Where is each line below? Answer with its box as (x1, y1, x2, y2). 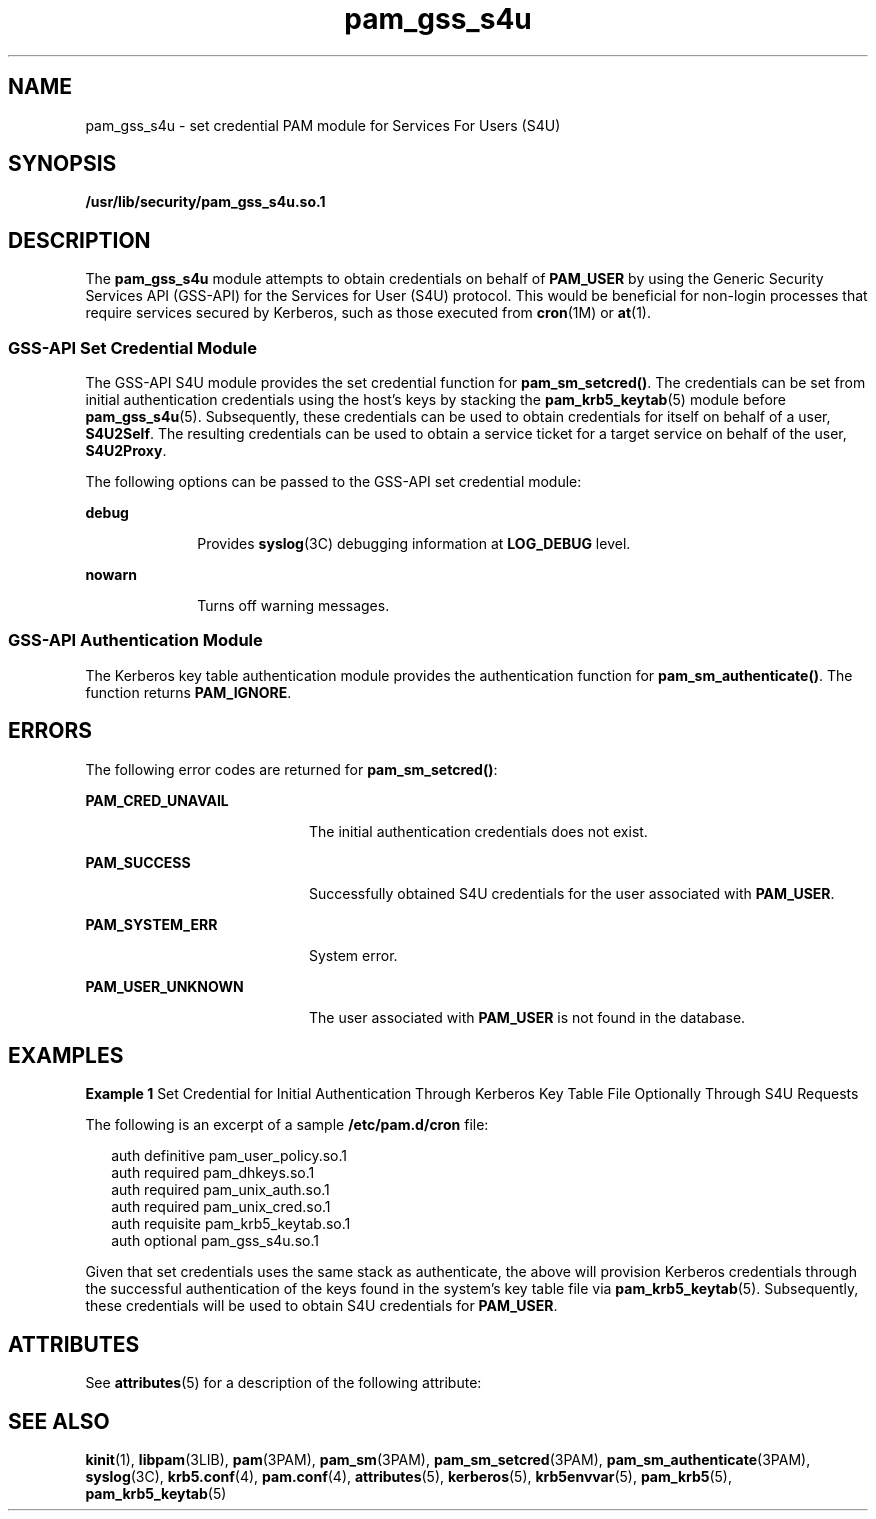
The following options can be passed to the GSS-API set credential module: (85, 473, 582, 491)
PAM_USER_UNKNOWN (85, 977, 244, 995)
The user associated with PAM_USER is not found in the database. (309, 1008, 746, 1026)
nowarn (85, 566, 138, 584)
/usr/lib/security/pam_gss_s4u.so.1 (85, 193, 326, 211)
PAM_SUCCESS (85, 853, 191, 871)
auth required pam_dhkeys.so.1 (111, 1164, 315, 1182)
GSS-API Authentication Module (8, 630, 263, 651)
